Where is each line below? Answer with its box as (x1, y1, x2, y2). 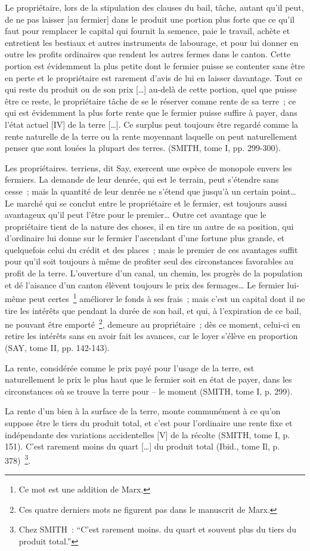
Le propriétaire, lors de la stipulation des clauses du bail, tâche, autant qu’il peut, (5, 1, 304, 13)
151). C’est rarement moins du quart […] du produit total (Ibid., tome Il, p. (5, 440, 280, 453)
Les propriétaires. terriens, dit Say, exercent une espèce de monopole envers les (5, 161, 292, 174)
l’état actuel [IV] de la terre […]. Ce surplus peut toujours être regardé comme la (5, 118, 299, 130)
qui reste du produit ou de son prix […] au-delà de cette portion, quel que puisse (5, 83, 297, 96)
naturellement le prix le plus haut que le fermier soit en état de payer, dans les (5, 373, 292, 386)
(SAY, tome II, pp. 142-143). (5, 341, 110, 353)
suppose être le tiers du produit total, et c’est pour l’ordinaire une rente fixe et (5, 416, 293, 429)
